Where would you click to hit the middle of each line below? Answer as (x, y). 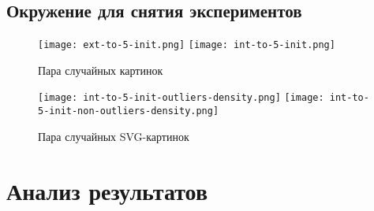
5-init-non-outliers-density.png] (129, 111)
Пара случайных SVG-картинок (114, 136)
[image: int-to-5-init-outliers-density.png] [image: (181, 98)
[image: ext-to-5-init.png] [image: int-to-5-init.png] (187, 45)
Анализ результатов (107, 190)
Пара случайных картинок (101, 70)
